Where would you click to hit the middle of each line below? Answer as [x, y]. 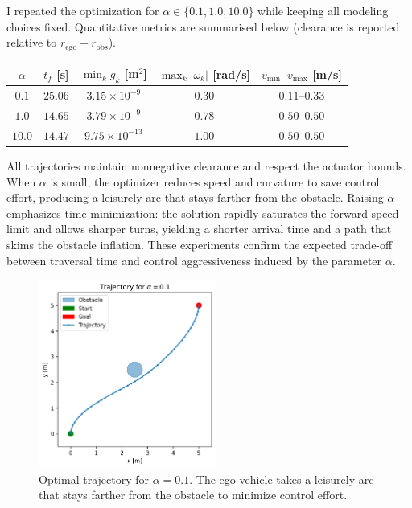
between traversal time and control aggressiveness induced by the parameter [194, 260]
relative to [32, 42]
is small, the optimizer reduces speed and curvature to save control [215, 181]
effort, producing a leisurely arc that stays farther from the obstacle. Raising [195, 197]
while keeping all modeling [323, 10]
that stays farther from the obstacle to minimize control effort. [193, 495]
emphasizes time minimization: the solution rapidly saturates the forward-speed [203, 213]
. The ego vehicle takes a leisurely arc [282, 479]
